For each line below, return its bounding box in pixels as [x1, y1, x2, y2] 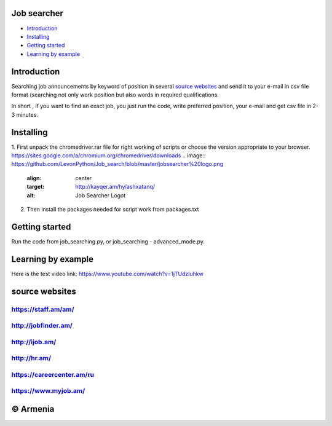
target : [26, 183, 45, 191]
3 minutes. [11, 111, 38, 118]
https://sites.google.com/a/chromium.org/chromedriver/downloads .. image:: [11, 152, 206, 159]
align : [26, 174, 42, 181]
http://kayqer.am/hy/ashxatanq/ [75, 183, 156, 191]
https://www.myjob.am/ [11, 387, 85, 395]
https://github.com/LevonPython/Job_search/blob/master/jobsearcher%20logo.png [11, 160, 224, 168]
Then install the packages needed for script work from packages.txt [26, 206, 199, 213]
